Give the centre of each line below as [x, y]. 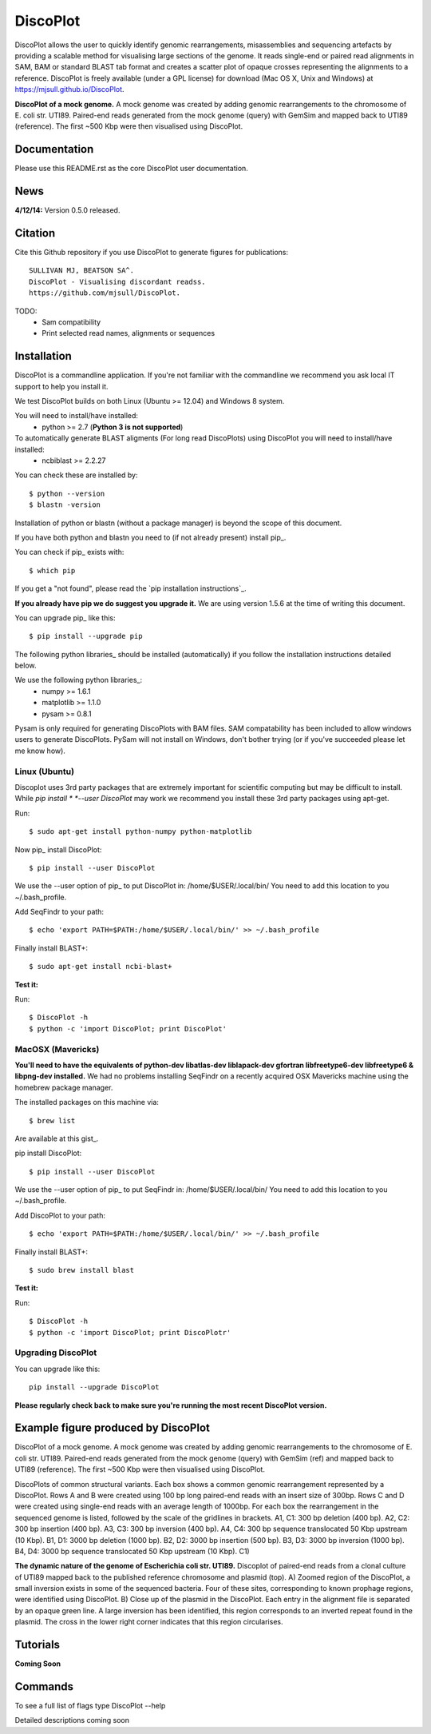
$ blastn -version [65, 505]
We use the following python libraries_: [79, 680]
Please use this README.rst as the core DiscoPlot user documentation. [132, 169]
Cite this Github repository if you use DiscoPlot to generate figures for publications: [152, 252]
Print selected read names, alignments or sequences [129, 333]
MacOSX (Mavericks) [57, 1049]
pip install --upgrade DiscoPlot [94, 1387]
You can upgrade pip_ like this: [65, 618]
